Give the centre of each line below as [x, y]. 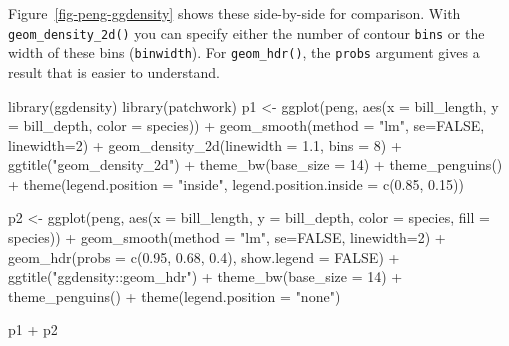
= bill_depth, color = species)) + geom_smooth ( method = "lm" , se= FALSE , [246, 125]
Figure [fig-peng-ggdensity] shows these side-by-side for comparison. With [234, 13]
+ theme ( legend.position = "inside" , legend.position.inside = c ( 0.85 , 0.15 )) [236, 183]
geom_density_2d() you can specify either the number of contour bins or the [246, 32]
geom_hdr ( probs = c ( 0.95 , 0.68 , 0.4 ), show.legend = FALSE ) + [204, 256]
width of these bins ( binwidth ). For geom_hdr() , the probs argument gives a [244, 52]
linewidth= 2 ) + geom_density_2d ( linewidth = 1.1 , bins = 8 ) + [205, 144]
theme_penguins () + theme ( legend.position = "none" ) [174, 295]
